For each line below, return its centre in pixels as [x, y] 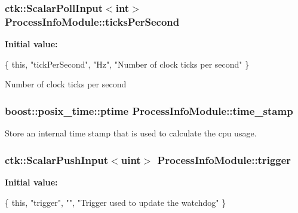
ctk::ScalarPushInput [57, 159]
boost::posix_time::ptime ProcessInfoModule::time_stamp [149, 110]
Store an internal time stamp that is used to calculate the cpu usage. [131, 133]
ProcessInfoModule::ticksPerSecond [92, 21]
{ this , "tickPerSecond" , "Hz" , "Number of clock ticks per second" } [127, 64]
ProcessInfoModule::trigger [224, 159]
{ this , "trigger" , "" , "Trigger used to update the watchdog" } [116, 202]
